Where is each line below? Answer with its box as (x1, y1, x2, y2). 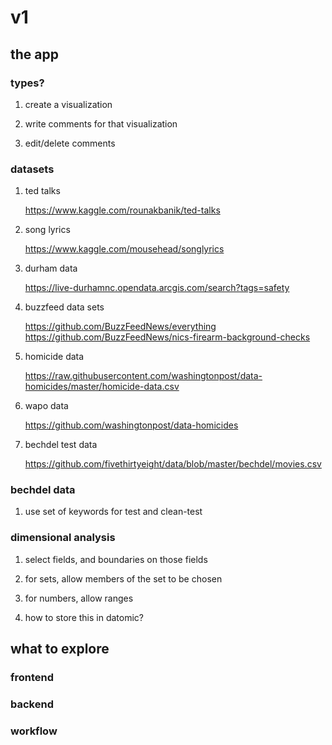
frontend (10, 671, 55, 685)
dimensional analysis (10, 531, 116, 545)
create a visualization (24, 98, 113, 110)
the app (10, 46, 59, 63)
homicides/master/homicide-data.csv (24, 381, 180, 393)
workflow (10, 724, 58, 738)
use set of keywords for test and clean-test (24, 506, 203, 518)
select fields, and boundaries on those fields (24, 553, 208, 565)
